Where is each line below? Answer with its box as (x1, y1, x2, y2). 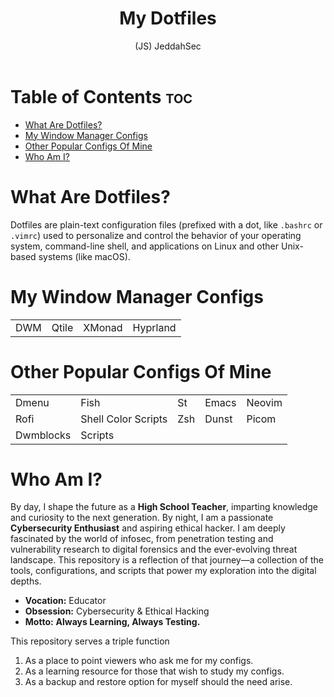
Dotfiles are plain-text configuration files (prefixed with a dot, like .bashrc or (10, 218, 323, 231)
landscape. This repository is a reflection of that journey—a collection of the (10, 554, 324, 566)
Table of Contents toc (10, 85, 193, 108)
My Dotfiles (119, 7, 217, 30)
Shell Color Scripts (80, 412, 168, 426)
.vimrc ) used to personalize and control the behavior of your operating (10, 229, 302, 241)
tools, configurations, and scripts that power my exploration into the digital (10, 565, 317, 577)
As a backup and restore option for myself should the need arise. (24, 676, 293, 688)
